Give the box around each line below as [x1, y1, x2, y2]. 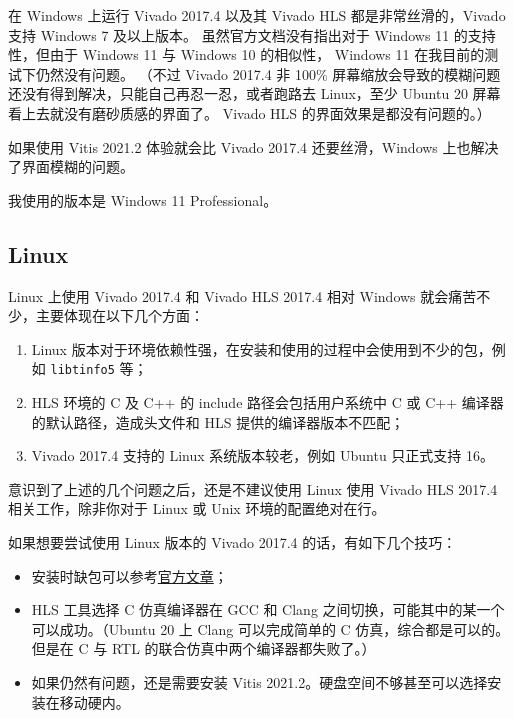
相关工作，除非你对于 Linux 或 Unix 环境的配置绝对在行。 [8, 498, 386, 519]
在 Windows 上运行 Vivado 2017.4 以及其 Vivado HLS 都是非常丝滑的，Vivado [8, 5, 506, 25]
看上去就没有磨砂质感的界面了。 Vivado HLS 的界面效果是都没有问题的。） [8, 102, 491, 123]
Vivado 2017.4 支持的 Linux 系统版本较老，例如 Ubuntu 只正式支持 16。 [31, 445, 495, 466]
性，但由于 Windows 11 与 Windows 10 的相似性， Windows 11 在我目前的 [8, 44, 485, 65]
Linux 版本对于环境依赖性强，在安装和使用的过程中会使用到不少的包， [31, 338, 492, 359]
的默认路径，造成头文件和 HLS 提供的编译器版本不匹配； [31, 411, 405, 432]
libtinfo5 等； [50, 358, 148, 379]
